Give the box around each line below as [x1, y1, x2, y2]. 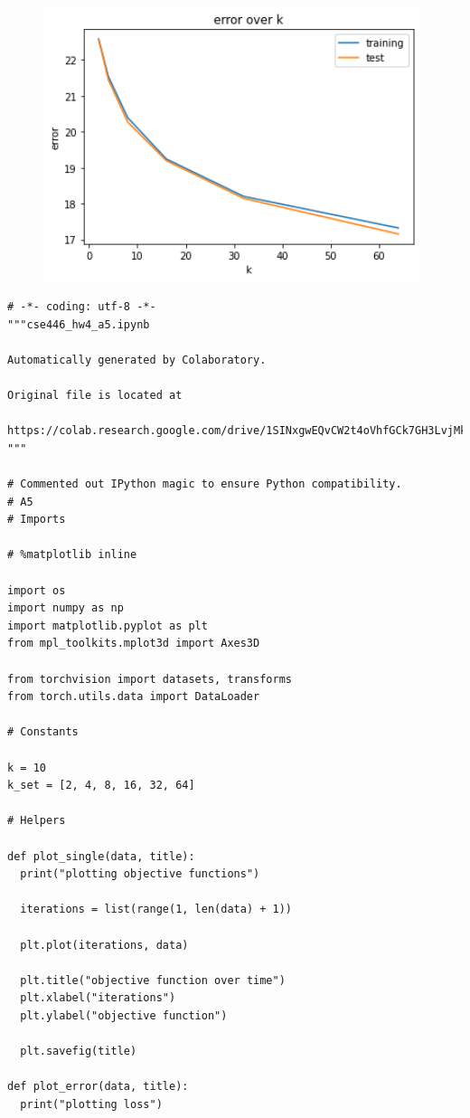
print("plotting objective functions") [20, 867, 260, 881]
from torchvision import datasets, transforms [7, 672, 292, 686]
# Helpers [7, 814, 66, 828]
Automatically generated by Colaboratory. [7, 353, 267, 366]
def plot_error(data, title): [7, 1080, 189, 1094]
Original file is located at [7, 389, 183, 403]
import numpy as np [7, 602, 124, 615]
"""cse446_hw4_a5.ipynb [7, 317, 150, 331]
